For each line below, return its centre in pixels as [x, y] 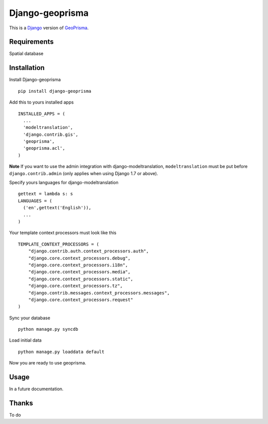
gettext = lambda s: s [46, 194]
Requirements [32, 42]
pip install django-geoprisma [55, 91]
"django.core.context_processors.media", [79, 272]
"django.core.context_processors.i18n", [78, 265]
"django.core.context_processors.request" [81, 300]
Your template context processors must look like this [63, 233]
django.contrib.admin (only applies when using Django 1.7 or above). [84, 173]
